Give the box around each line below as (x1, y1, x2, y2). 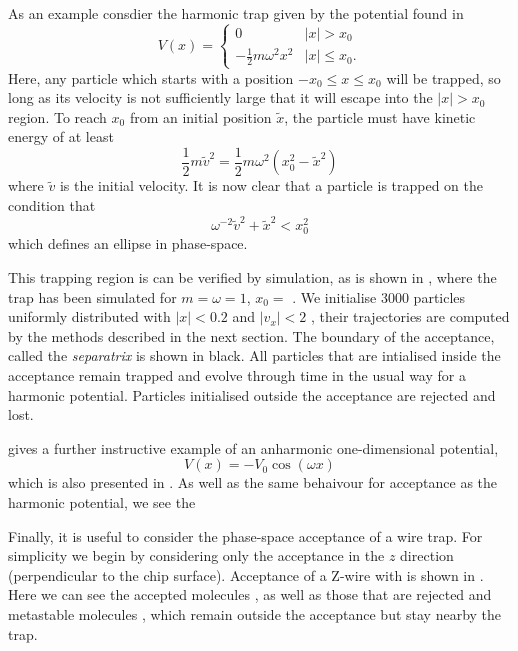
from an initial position (129, 106, 272, 127)
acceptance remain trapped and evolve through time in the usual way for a (8, 364, 466, 385)
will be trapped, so (386, 67, 501, 88)
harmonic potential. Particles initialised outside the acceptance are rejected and (8, 384, 496, 405)
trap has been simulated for (8, 286, 177, 307)
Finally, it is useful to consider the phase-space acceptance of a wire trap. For (8, 525, 483, 546)
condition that (8, 194, 96, 215)
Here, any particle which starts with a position (8, 67, 294, 88)
